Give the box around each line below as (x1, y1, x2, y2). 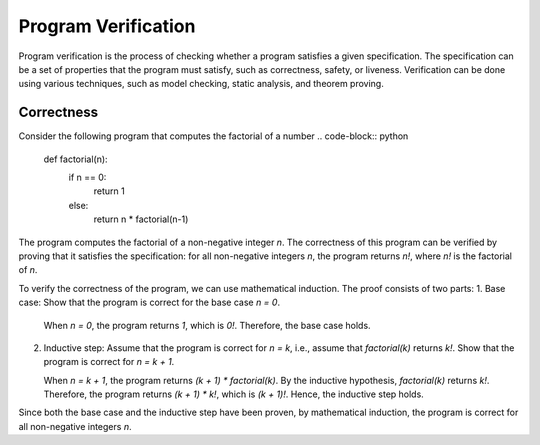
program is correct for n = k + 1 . (43, 356, 175, 368)
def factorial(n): (43, 153, 109, 165)
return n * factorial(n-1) (93, 213, 189, 225)
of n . (18, 264, 38, 276)
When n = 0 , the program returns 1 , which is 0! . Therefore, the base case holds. (43, 319, 371, 331)
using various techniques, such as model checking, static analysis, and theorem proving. (18, 78, 384, 90)
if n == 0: (68, 171, 107, 184)
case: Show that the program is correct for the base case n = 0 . (18, 296, 280, 309)
